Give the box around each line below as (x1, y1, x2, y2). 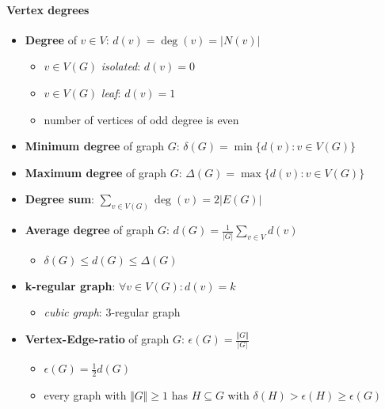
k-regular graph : (25, 277, 116, 293)
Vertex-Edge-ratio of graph (25, 331, 170, 347)
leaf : (101, 84, 121, 100)
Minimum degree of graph (25, 138, 165, 154)
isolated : (101, 58, 141, 74)
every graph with (44, 387, 127, 403)
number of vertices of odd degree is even (44, 111, 239, 127)
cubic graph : (44, 304, 102, 320)
